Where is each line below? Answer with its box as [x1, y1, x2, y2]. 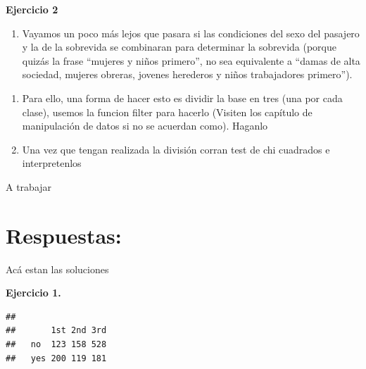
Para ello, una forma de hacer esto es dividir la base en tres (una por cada [22, 90, 343, 105]
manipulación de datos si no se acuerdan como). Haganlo [22, 118, 268, 133]
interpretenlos [22, 156, 82, 170]
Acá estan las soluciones [6, 261, 109, 276]
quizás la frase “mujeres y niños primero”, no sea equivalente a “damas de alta [22, 53, 360, 68]
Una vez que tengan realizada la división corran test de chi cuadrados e [22, 142, 330, 156]
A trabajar [6, 179, 52, 194]
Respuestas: [6, 220, 122, 249]
